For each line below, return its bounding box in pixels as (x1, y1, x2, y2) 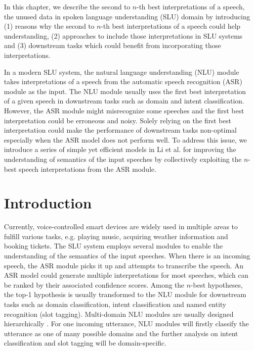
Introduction (4, 193, 92, 213)
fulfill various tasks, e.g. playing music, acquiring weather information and (4, 231, 228, 241)
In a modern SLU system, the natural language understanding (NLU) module (4, 66, 239, 77)
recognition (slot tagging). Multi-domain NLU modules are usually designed (4, 308, 234, 319)
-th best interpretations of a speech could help (101, 21, 241, 31)
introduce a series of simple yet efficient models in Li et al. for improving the (4, 144, 236, 154)
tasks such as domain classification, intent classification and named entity (4, 299, 226, 309)
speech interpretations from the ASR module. (19, 163, 157, 174)
